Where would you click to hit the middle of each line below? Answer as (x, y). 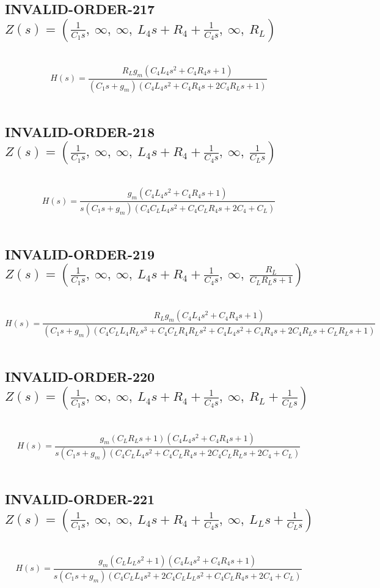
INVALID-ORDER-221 (80, 499)
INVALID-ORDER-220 (80, 377)
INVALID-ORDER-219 (80, 254)
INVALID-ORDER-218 (80, 131)
